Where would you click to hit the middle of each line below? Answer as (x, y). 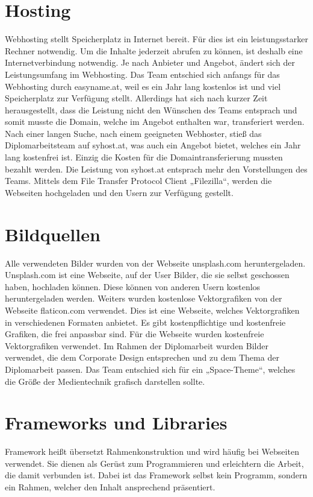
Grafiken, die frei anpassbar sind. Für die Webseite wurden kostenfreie (135, 334)
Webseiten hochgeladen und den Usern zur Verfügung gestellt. (119, 192)
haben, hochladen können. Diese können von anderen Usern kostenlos (133, 286)
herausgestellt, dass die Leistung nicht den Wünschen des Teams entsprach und (151, 109)
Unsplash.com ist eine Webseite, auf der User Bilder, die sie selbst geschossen (147, 275)
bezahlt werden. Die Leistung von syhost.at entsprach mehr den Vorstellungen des (156, 169)
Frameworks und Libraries (116, 423)
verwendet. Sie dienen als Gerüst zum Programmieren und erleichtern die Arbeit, (154, 463)
